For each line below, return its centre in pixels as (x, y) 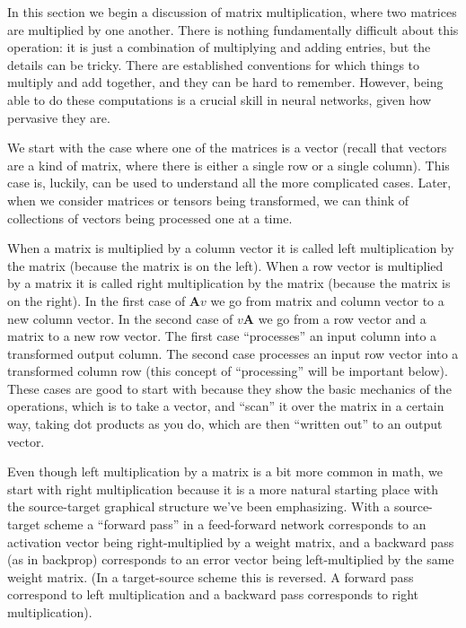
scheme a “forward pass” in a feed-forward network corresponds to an (235, 524)
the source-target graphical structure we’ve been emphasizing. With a (199, 506)
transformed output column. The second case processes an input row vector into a (233, 353)
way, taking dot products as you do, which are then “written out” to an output (225, 424)
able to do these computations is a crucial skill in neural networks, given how (220, 99)
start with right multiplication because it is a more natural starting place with (223, 488)
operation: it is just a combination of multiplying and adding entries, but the (219, 47)
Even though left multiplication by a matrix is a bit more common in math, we (225, 471)
